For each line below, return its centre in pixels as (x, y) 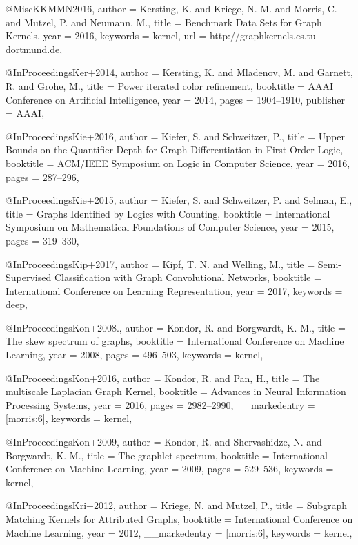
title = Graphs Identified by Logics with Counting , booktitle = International (168, 213)
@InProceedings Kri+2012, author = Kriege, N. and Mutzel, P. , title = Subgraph (177, 505)
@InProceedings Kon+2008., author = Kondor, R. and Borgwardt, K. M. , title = (176, 327)
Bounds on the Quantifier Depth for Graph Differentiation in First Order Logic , (175, 150)
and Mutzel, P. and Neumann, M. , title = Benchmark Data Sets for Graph (164, 22)
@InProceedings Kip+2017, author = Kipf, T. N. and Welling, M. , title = (160, 264)
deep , (17, 304)
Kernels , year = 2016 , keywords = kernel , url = (106, 36)
